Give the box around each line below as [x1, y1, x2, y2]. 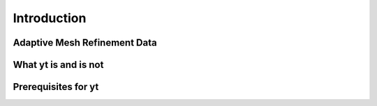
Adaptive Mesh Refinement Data [13, 37, 157, 48]
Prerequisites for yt [13, 81, 99, 93]
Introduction [13, 10, 87, 26]
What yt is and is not [13, 59, 104, 71]
